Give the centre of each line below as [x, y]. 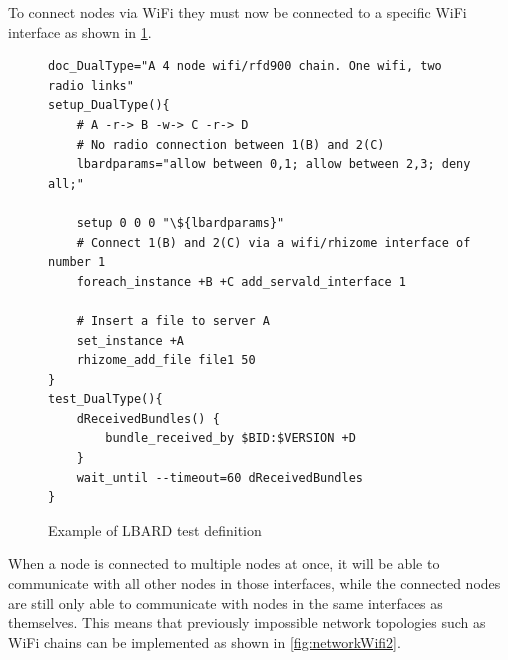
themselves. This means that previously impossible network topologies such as [247, 622]
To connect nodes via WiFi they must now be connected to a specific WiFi [237, 12]
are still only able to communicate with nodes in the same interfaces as [225, 602]
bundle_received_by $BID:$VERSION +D [230, 438]
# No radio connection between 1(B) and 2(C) [230, 144]
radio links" [91, 85]
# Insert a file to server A [173, 320]
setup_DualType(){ [109, 105]
